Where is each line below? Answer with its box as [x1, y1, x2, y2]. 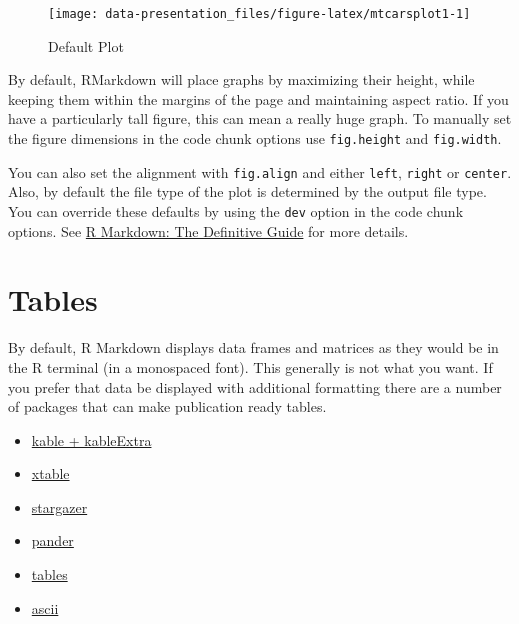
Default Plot [48, 35, 124, 56]
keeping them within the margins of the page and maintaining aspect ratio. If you [8, 88, 509, 109]
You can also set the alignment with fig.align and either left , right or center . [8, 161, 512, 182]
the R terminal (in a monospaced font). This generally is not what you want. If [8, 356, 493, 377]
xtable [31, 463, 70, 484]
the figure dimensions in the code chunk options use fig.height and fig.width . [8, 128, 502, 149]
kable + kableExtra [31, 429, 152, 450]
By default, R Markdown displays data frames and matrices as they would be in [8, 337, 499, 358]
